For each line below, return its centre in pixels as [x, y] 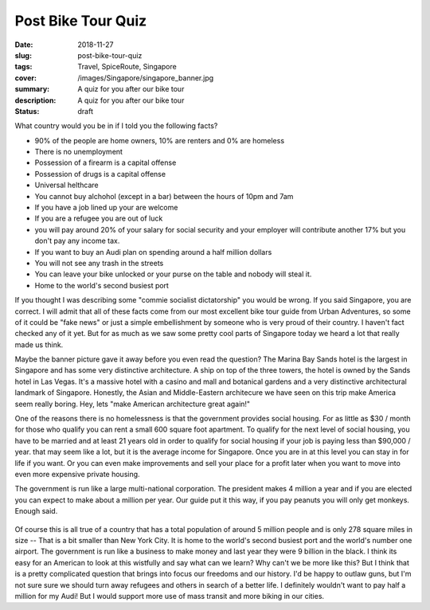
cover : [26, 78]
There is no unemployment [79, 152]
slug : [23, 55]
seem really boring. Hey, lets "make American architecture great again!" [133, 404]
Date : [24, 45]
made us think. [39, 344]
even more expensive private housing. [77, 474]
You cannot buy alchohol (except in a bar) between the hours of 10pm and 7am [164, 196]
